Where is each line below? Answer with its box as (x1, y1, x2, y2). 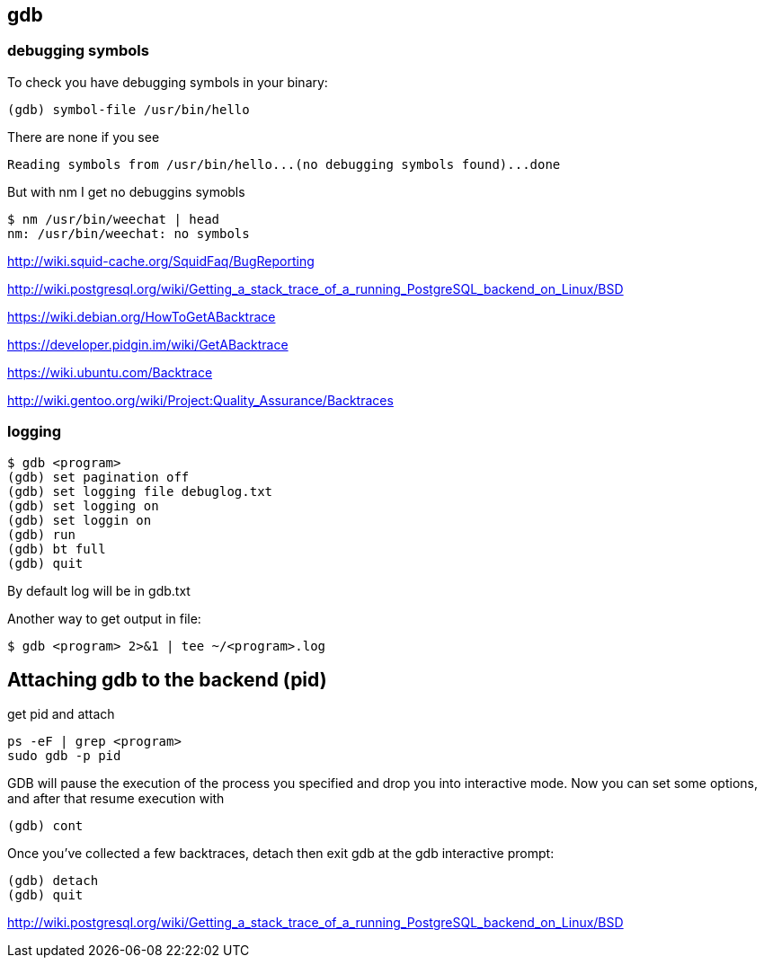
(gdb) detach (7, 873, 99, 889)
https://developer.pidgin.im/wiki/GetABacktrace (7, 336, 289, 352)
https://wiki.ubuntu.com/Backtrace (7, 364, 213, 380)
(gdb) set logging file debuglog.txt (7, 483, 273, 499)
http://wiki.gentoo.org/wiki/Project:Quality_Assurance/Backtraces (7, 392, 394, 408)
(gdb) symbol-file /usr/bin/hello (7, 102, 250, 117)
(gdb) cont (7, 819, 84, 834)
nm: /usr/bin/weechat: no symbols (7, 226, 250, 241)
